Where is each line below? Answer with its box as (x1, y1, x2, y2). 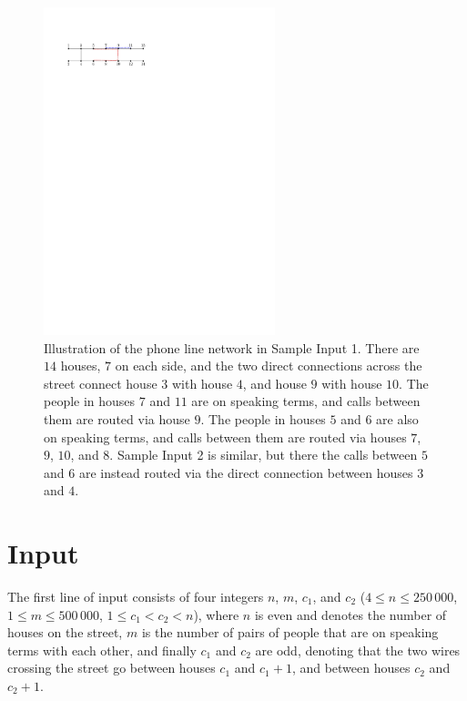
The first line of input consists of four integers (7, 587, 264, 605)
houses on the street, (7, 623, 123, 642)
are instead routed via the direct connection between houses (78, 462, 413, 482)
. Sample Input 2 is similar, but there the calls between (109, 445, 418, 464)
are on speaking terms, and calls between (191, 391, 421, 411)
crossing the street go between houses (7, 658, 216, 677)
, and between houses (291, 658, 411, 677)
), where (193, 604, 239, 624)
